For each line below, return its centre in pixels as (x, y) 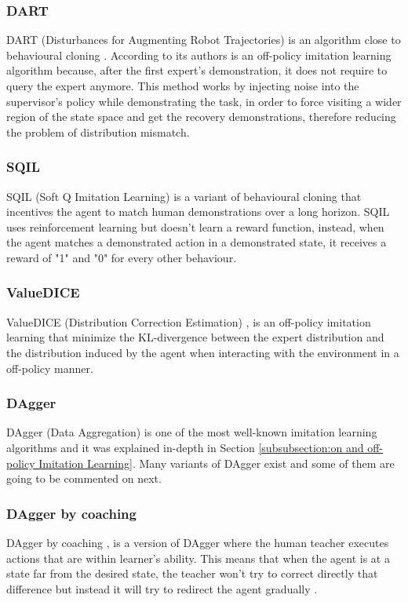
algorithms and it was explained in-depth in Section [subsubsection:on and (185, 447)
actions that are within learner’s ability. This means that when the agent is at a (198, 558)
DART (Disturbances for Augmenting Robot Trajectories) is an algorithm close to (204, 40)
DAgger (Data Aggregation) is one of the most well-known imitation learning (192, 432)
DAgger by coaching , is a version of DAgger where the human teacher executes (198, 542)
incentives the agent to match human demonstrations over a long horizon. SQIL (198, 212)
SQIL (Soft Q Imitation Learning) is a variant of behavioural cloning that (184, 196)
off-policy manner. (50, 368)
